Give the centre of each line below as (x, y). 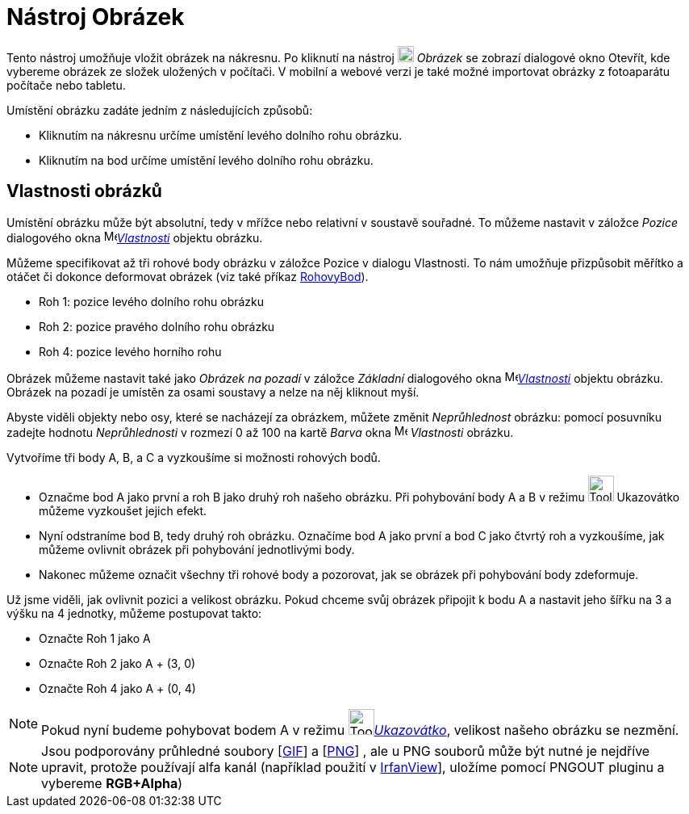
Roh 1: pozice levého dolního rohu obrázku (152, 301)
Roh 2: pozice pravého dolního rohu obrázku (157, 326)
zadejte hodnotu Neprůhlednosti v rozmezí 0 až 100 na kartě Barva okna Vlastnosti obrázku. (260, 432)
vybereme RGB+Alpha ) (112, 783)
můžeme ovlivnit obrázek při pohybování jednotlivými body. (197, 549)
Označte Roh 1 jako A (95, 638)
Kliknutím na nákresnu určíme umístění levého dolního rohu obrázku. (221, 135)
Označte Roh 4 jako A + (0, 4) (117, 688)
